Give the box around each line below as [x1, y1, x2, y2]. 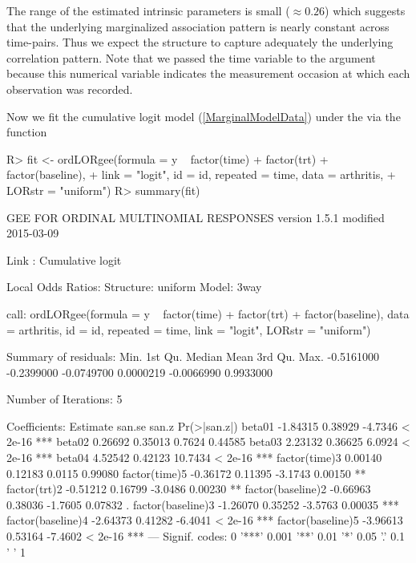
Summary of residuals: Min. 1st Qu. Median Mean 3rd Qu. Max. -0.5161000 [6, 348, 380, 365]
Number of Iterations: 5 [6, 391, 123, 407]
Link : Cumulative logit [6, 251, 122, 268]
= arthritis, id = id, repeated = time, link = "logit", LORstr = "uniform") [6, 321, 371, 338]
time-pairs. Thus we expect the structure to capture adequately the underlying [6, 34, 394, 51]
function [6, 124, 47, 140]
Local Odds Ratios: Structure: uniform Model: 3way [6, 278, 262, 295]
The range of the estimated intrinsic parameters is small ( [6, 2, 290, 18]
